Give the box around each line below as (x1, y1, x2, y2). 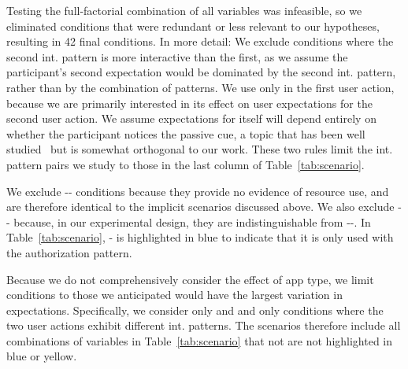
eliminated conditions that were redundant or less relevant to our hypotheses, (6, 17, 380, 34)
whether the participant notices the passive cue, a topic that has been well (6, 125, 365, 142)
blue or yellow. (6, 348, 77, 364)
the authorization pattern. (6, 244, 132, 260)
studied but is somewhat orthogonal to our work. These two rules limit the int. (6, 141, 393, 157)
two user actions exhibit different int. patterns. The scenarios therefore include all (6, 317, 401, 334)
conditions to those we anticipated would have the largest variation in (6, 286, 343, 303)
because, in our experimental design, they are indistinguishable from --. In (13, 213, 371, 230)
